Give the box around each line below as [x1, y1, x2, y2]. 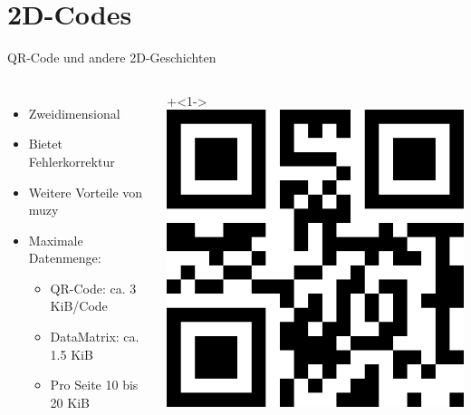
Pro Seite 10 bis [50, 375, 139, 394]
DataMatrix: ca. [50, 327, 139, 346]
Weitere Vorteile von [28, 182, 143, 201]
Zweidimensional [28, 103, 120, 122]
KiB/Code [50, 296, 108, 315]
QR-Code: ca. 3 [50, 278, 137, 297]
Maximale [28, 230, 83, 249]
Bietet [28, 134, 62, 153]
